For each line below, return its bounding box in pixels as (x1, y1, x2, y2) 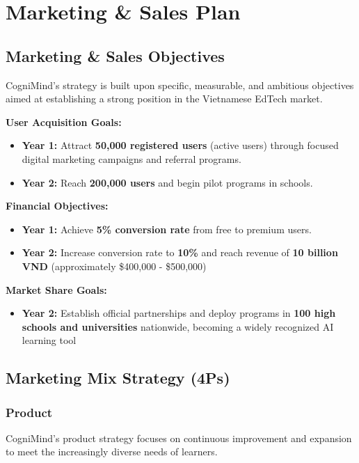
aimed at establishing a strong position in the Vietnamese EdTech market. (6, 91, 323, 106)
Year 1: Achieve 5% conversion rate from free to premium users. (22, 221, 312, 236)
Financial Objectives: (6, 198, 109, 213)
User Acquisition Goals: (6, 114, 122, 129)
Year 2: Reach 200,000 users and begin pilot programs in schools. (22, 175, 313, 189)
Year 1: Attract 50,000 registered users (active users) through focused (22, 138, 339, 152)
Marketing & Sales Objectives (6, 45, 225, 66)
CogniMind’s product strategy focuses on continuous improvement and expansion (6, 430, 352, 445)
